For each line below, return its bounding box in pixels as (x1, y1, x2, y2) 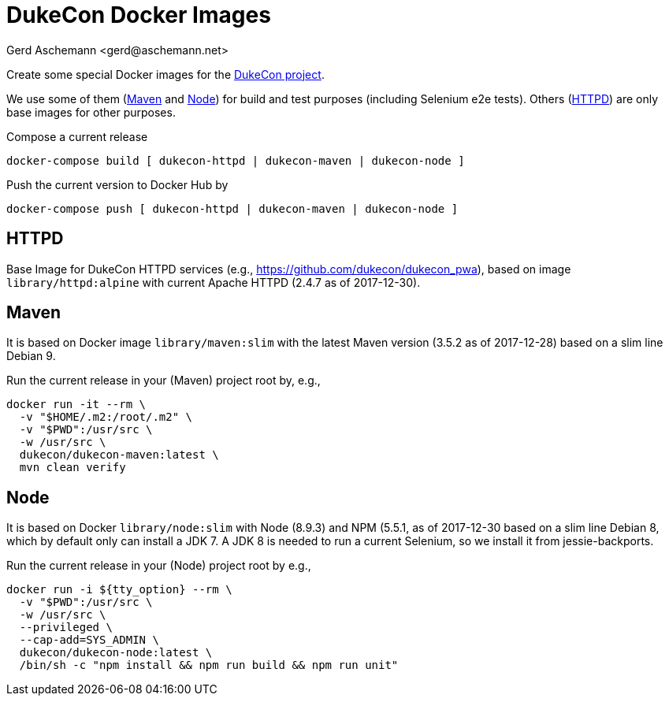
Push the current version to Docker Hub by (6, 177, 229, 191)
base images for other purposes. (6, 105, 176, 119)
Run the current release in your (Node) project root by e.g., (6, 559, 311, 573)
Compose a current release (6, 129, 148, 143)
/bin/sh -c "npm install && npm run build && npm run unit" (19, 659, 399, 672)
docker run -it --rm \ (6, 398, 147, 411)
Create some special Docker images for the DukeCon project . (6, 67, 325, 81)
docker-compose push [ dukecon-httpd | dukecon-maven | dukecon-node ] (6, 202, 459, 215)
